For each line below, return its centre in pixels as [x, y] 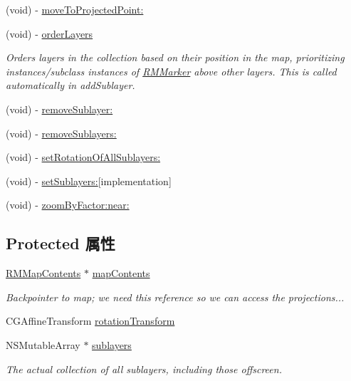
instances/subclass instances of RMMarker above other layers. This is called [171, 71]
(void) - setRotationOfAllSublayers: [83, 157]
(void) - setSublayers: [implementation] [89, 181]
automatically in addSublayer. [70, 85]
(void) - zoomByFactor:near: [68, 205]
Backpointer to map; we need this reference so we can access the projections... [175, 297]
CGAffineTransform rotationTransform [90, 321]
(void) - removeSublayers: [61, 133]
